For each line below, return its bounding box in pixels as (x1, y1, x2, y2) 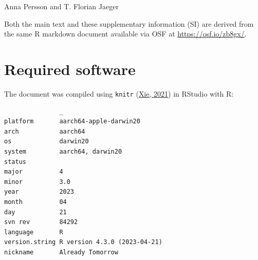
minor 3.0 (4, 178, 70, 185)
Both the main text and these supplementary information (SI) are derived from (4, 18, 254, 29)
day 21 (4, 208, 67, 216)
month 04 (4, 198, 67, 206)
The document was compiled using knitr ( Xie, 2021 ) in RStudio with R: (4, 88, 234, 99)
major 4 (4, 168, 63, 176)
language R (4, 228, 63, 236)
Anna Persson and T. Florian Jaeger (4, 1, 119, 11)
